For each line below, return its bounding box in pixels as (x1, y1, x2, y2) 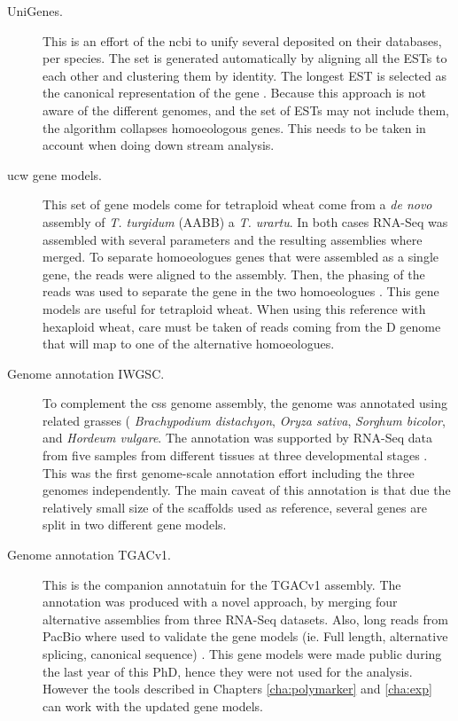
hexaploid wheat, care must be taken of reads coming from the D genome (43, 317, 441, 335)
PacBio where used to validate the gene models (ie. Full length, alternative (43, 627, 448, 646)
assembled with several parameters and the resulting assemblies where (43, 230, 423, 248)
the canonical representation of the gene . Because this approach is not (43, 83, 427, 102)
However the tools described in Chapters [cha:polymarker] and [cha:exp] (43, 679, 432, 698)
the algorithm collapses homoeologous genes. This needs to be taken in (43, 118, 426, 137)
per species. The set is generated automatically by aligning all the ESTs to (43, 49, 447, 67)
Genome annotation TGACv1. (7, 545, 171, 564)
